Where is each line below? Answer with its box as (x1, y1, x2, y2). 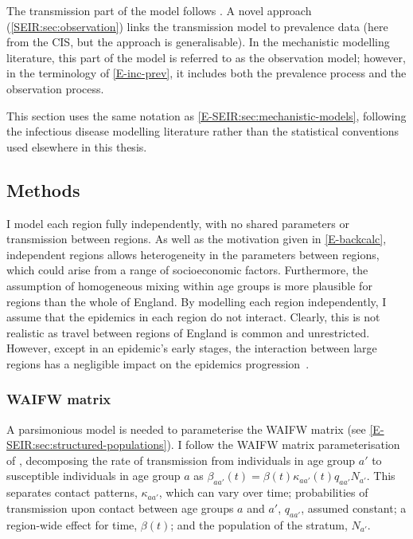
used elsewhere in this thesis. (6, 138, 147, 155)
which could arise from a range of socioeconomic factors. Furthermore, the (6, 262, 368, 278)
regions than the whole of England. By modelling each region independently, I (6, 293, 387, 309)
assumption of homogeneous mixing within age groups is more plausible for (6, 277, 372, 293)
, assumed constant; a (301, 499, 407, 516)
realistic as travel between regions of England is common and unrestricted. (6, 324, 370, 340)
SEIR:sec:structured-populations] (6, 436, 167, 453)
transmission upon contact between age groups (6, 499, 234, 516)
